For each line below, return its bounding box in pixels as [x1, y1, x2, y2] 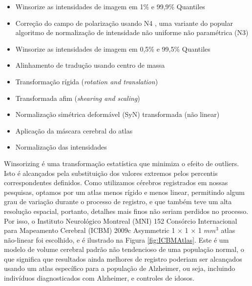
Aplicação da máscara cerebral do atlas [15, 125, 133, 135]
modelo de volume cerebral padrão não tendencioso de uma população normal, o [4, 244, 244, 254]
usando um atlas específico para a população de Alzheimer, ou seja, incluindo [4, 263, 235, 273]
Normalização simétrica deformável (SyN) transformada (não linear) [15, 109, 220, 119]
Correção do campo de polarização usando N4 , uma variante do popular [15, 18, 233, 28]
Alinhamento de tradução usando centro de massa [15, 60, 165, 70]
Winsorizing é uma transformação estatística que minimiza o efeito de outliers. [4, 158, 239, 168]
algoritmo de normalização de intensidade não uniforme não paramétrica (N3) [15, 27, 249, 38]
